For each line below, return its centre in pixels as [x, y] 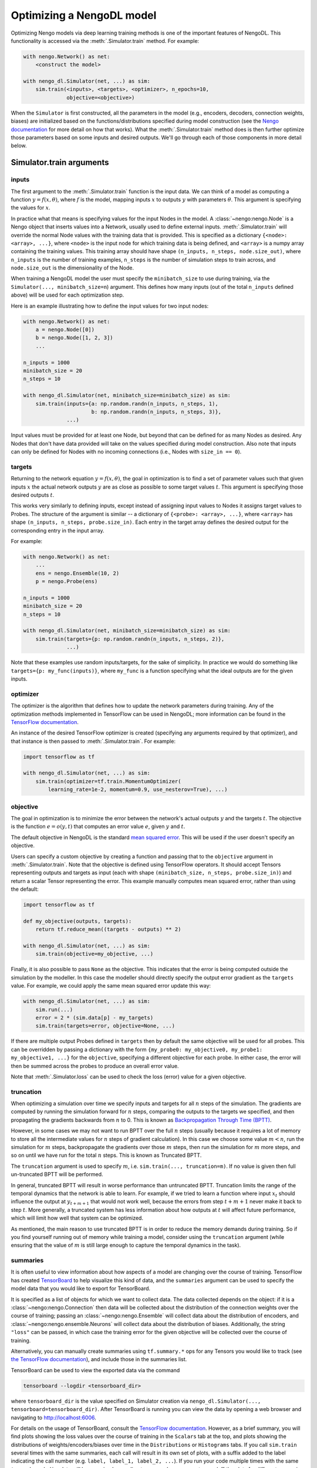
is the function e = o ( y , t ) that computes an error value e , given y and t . [98, 826]
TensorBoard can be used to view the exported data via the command [95, 1370]
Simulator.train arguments [60, 162]
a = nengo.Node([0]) [65, 330]
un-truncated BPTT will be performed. [57, 1174]
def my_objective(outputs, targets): [77, 921]
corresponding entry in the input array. [58, 530]
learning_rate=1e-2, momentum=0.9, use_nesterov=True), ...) [138, 789]
